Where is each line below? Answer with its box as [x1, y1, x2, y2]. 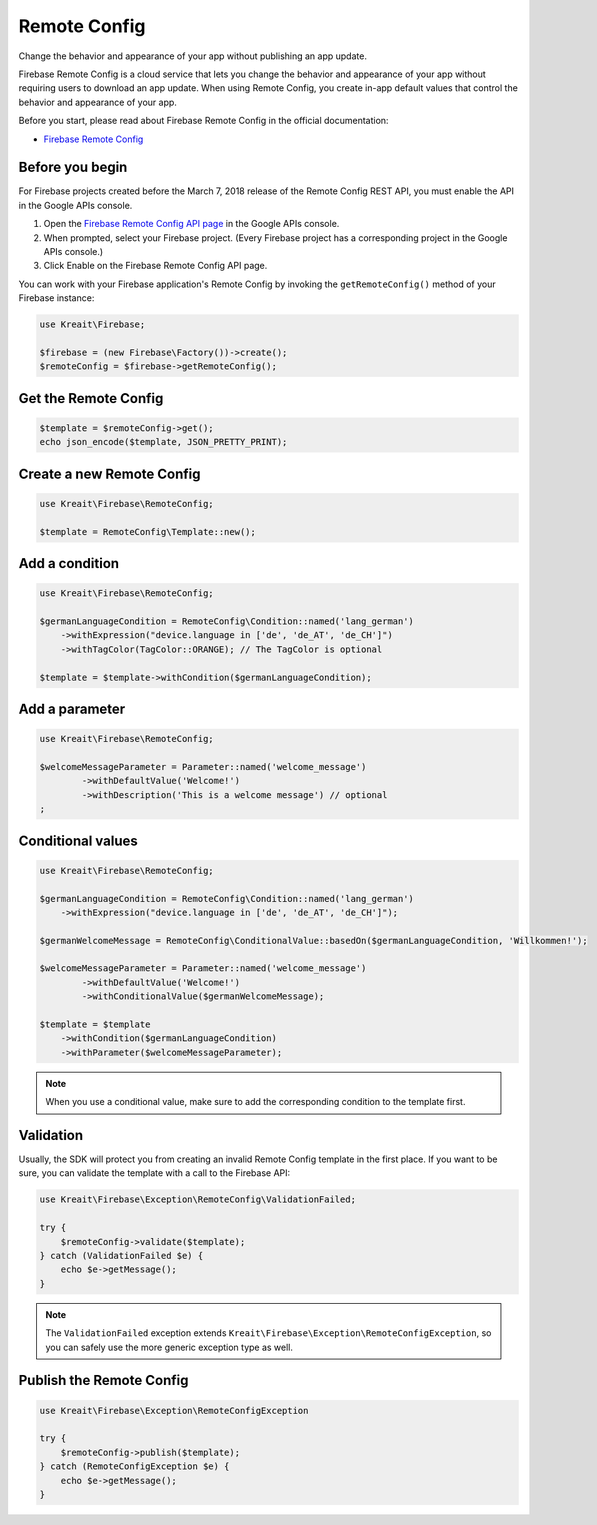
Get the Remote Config [18, 390, 164, 407]
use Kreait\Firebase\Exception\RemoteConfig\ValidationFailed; [39, 1194, 357, 1205]
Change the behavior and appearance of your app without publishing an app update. [18, 50, 367, 62]
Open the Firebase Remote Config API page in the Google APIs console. [43, 218, 340, 230]
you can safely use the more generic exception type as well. [45, 1341, 294, 1353]
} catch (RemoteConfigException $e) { [39, 1461, 230, 1472]
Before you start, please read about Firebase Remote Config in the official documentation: [18, 115, 389, 127]
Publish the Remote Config [18, 1372, 189, 1389]
